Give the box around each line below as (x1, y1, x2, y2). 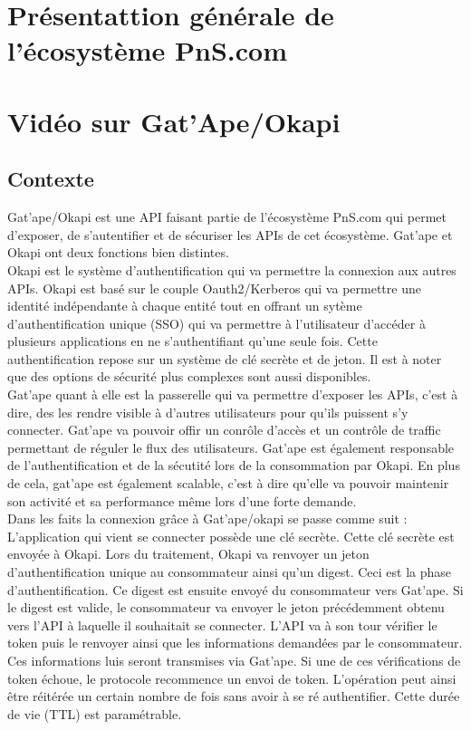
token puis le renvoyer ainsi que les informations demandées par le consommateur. (7, 633, 463, 652)
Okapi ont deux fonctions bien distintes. (7, 243, 229, 262)
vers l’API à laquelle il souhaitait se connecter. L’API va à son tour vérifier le (7, 615, 437, 634)
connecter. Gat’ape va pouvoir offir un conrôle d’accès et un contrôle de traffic (7, 420, 441, 439)
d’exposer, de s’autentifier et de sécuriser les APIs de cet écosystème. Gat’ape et (7, 225, 453, 244)
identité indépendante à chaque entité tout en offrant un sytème (7, 296, 362, 315)
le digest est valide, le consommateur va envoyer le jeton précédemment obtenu (7, 598, 445, 617)
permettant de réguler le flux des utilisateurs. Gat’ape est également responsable (7, 437, 455, 456)
